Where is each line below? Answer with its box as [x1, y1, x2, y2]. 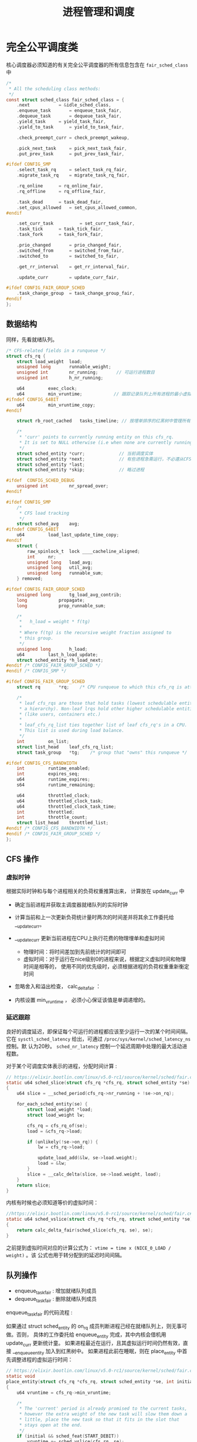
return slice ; [16, 1182, 51, 1188]
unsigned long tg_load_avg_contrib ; [16, 592, 122, 598]
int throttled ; [16, 809, 75, 815]
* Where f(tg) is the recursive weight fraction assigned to [19, 630, 172, 636]
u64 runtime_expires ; [16, 777, 91, 782]
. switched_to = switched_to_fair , [16, 253, 119, 259]
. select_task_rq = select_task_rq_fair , [16, 167, 127, 173]
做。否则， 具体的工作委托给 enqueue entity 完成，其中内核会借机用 [6, 1331, 167, 1339]
